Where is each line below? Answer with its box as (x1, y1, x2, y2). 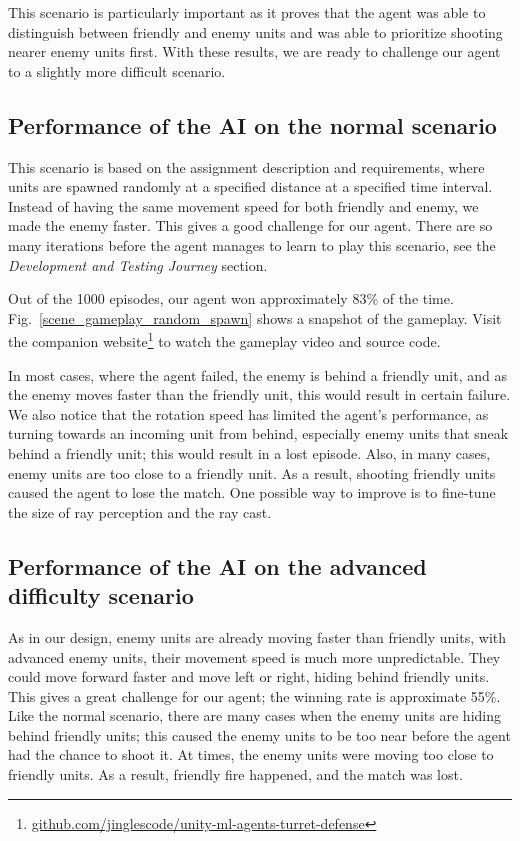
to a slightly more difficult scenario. (8, 60, 226, 81)
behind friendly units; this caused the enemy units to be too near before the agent (8, 724, 511, 745)
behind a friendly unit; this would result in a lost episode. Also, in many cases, (8, 442, 491, 463)
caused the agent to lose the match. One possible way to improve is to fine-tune (8, 482, 496, 503)
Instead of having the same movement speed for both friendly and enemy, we (8, 195, 479, 216)
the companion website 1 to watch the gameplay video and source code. (8, 328, 441, 351)
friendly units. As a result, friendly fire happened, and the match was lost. (8, 764, 463, 785)
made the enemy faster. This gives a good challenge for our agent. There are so (8, 215, 493, 236)
